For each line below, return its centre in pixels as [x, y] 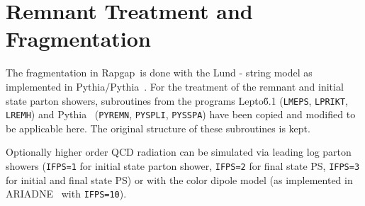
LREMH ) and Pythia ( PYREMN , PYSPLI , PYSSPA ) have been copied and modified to [181, 114]
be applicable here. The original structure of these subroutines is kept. [158, 128]
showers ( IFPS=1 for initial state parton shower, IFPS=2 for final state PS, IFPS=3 [183, 166]
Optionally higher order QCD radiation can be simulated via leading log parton [179, 152]
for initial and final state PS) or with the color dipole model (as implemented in [179, 179]
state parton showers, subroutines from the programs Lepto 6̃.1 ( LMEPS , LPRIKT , [177, 100]
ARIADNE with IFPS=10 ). [66, 194]
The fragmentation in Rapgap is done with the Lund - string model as [159, 73]
